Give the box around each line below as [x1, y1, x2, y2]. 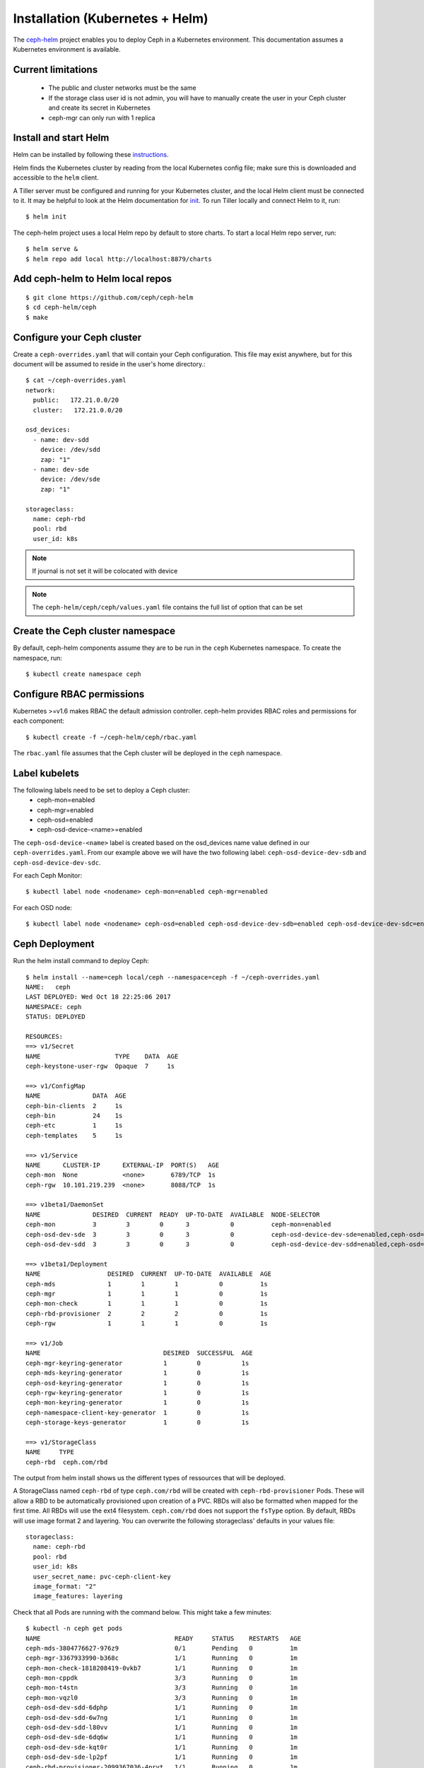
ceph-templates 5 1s [25, 1132, 123, 1139]
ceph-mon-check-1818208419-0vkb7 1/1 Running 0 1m [25, 1664, 298, 1672]
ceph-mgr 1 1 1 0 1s [25, 1290, 268, 1298]
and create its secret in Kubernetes [48, 103, 151, 112]
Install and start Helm [13, 132, 110, 144]
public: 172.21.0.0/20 [33, 396, 119, 405]
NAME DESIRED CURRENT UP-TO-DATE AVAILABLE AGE [25, 1270, 272, 1278]
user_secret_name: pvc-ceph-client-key [33, 1572, 171, 1581]
